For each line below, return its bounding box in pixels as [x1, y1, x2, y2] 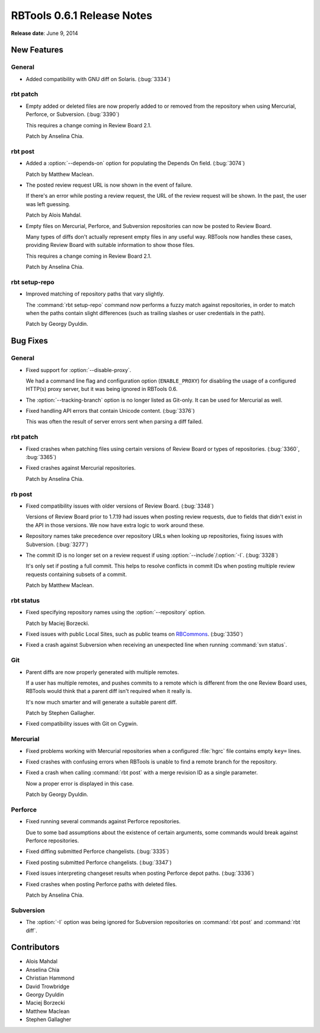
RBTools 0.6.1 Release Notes [11, 9, 152, 22]
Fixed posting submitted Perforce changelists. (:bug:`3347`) [25, 859, 172, 866]
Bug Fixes [11, 336, 49, 346]
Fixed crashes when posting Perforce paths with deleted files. [25, 880, 177, 888]
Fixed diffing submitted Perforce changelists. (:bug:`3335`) [25, 848, 169, 855]
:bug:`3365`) [25, 454, 56, 461]
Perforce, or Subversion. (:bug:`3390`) [25, 111, 120, 118]
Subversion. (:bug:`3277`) [25, 541, 89, 548]
